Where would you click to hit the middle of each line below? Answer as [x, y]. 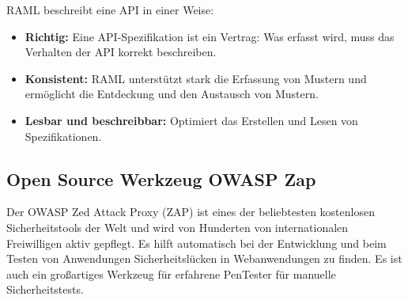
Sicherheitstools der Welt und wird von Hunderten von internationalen [178, 227]
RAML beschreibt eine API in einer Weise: [110, 9]
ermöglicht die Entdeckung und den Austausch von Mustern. [172, 94]
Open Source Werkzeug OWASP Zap [161, 178]
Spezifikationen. [63, 136]
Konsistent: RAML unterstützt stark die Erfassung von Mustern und [196, 78]
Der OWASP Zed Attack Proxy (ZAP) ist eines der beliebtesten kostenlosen [191, 212]
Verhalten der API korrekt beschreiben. [121, 52]
